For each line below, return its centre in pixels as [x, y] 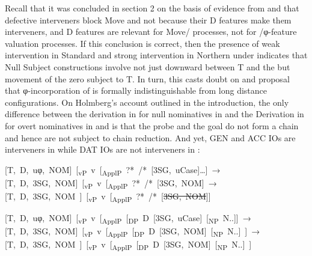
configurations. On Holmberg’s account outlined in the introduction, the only [147, 102]
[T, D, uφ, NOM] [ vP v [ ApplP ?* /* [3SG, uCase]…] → [113, 170]
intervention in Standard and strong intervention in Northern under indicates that [156, 55]
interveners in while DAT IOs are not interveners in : [102, 149]
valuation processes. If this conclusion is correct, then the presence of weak [142, 43]
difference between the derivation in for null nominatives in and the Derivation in [154, 114]
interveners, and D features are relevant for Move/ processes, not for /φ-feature [151, 32]
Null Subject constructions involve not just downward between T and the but [148, 66]
